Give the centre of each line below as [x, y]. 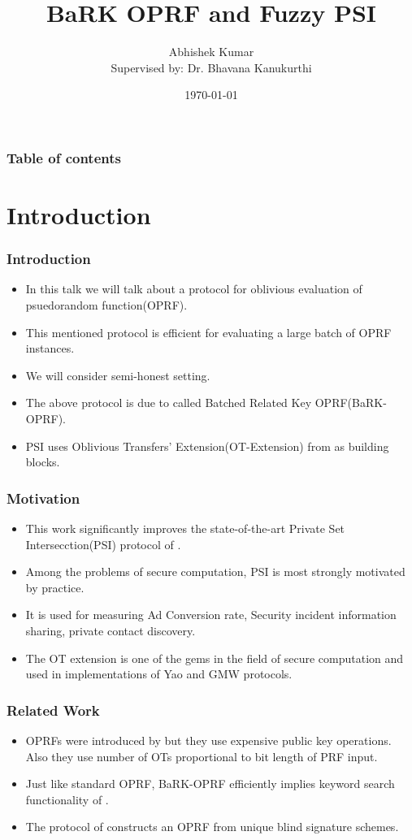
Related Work [53, 710]
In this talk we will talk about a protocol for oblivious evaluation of [194, 289]
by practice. [55, 587]
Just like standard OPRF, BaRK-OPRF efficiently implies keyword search [210, 784]
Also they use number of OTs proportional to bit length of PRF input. [202, 756]
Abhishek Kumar [211, 52]
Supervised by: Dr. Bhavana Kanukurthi [211, 67]
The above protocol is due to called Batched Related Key [169, 403]
